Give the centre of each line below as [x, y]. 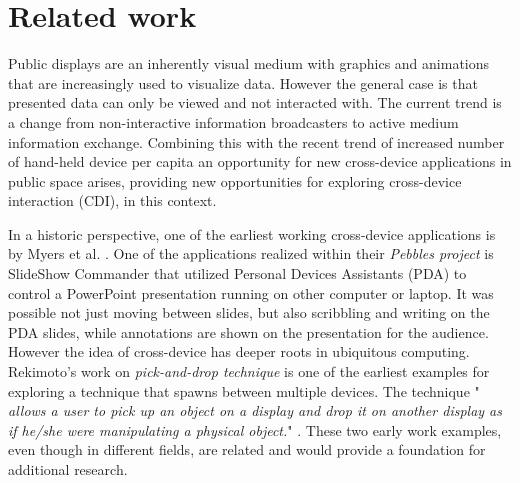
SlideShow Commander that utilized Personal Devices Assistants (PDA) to [237, 273]
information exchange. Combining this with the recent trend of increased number [256, 141]
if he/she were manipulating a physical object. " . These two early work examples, [255, 429]
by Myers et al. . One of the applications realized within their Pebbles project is [251, 253]
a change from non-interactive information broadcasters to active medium [233, 121]
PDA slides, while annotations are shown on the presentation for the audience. [248, 331]
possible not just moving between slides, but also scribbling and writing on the [249, 312]
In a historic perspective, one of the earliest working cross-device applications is [252, 233]
